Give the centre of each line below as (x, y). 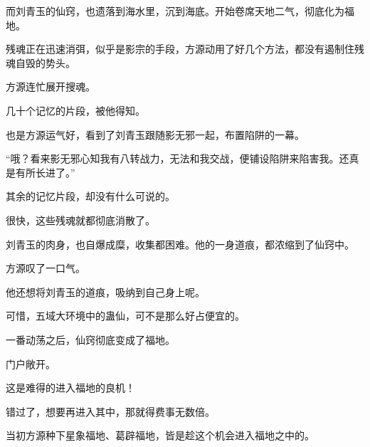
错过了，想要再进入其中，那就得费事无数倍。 (110, 411)
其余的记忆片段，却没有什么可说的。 (90, 196)
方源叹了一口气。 (46, 268)
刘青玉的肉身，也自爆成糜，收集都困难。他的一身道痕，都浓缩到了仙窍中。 (180, 244)
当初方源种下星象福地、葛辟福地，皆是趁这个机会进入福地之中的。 (160, 435)
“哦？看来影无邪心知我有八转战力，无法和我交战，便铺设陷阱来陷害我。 (173, 158)
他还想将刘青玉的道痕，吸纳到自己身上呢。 (105, 291)
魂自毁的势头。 (41, 62)
